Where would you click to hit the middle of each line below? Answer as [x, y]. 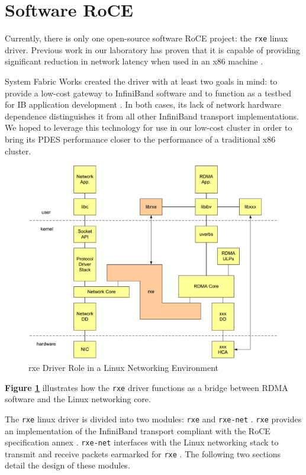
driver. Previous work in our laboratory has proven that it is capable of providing [153, 49]
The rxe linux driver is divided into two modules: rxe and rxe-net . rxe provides [153, 419]
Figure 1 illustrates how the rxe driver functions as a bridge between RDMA [146, 387]
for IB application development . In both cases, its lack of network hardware [143, 104]
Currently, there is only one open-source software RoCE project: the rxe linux [146, 38]
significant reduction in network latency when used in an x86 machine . [134, 61]
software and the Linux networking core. [78, 399]
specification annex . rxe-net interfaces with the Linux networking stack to [142, 442]
